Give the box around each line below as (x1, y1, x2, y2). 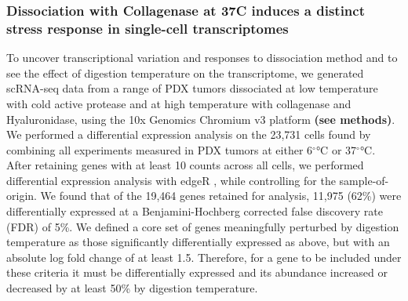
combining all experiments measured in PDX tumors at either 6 (6, 141, 313, 158)
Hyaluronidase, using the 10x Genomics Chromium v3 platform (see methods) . (6, 111, 395, 127)
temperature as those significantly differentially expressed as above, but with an (6, 234, 390, 250)
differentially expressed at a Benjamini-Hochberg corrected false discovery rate (6, 203, 383, 219)
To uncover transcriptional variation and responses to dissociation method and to (6, 49, 398, 66)
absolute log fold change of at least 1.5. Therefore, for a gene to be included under (6, 248, 402, 265)
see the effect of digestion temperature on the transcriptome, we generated (6, 64, 364, 81)
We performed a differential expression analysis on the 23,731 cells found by (6, 126, 371, 143)
